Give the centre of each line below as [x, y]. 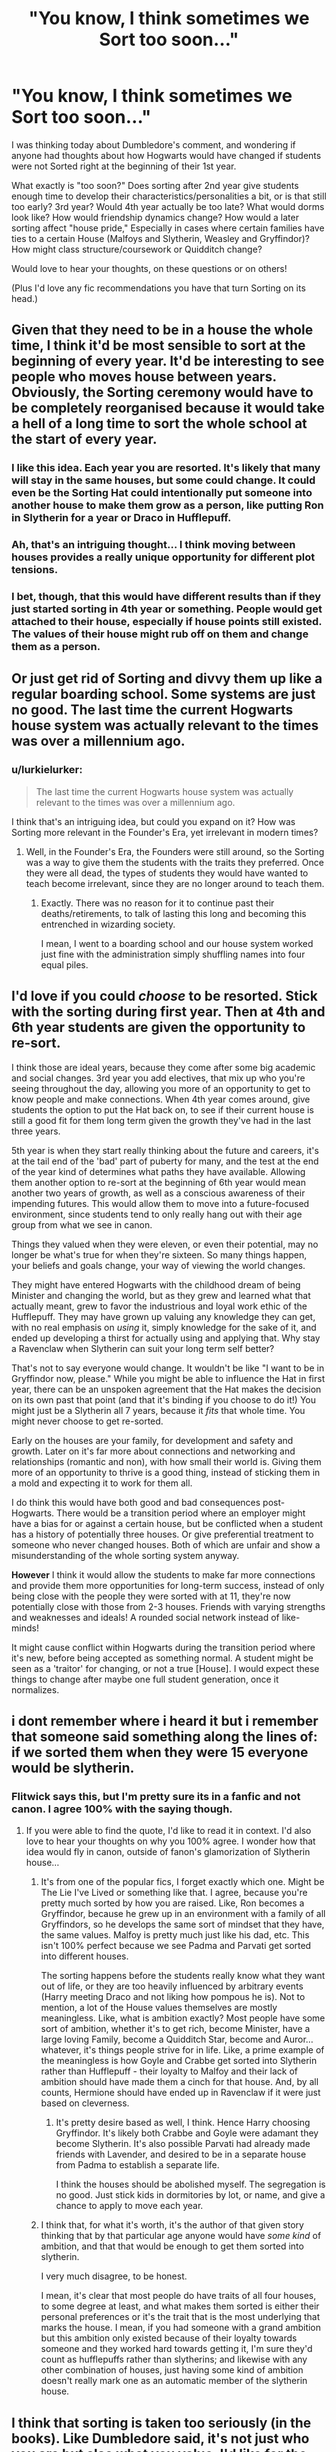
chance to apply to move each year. [129, 2206]
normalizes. [35, 1689]
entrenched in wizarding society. [108, 924]
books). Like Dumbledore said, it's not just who [160, 2438]
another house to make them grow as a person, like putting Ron [167, 505]
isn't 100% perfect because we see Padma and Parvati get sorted [176, 1946]
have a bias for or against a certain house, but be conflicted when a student [167, 1523]
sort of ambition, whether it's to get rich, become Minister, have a [175, 2029]
